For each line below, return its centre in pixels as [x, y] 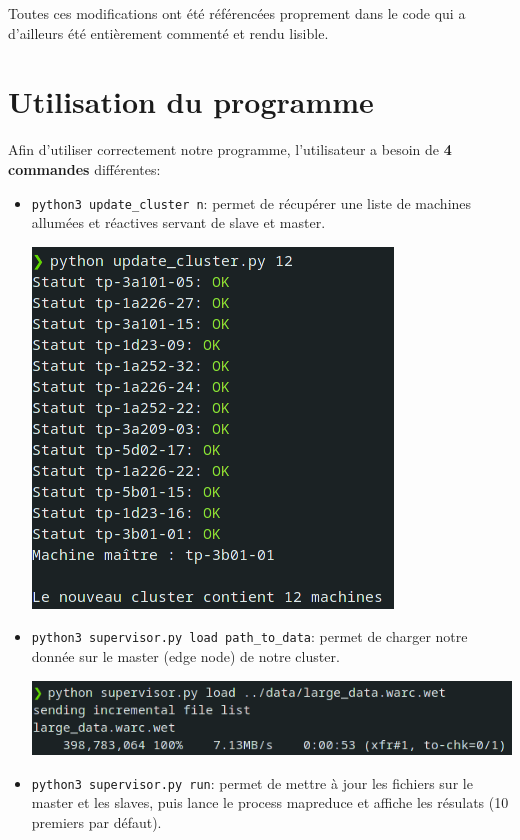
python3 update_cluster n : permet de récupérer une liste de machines [251, 202]
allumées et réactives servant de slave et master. [178, 222]
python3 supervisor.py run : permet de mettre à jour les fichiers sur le [252, 782]
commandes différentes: [84, 168]
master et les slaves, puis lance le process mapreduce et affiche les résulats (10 [270, 802]
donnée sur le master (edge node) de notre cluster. [185, 656]
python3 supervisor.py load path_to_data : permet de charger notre [249, 636]
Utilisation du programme [191, 101]
